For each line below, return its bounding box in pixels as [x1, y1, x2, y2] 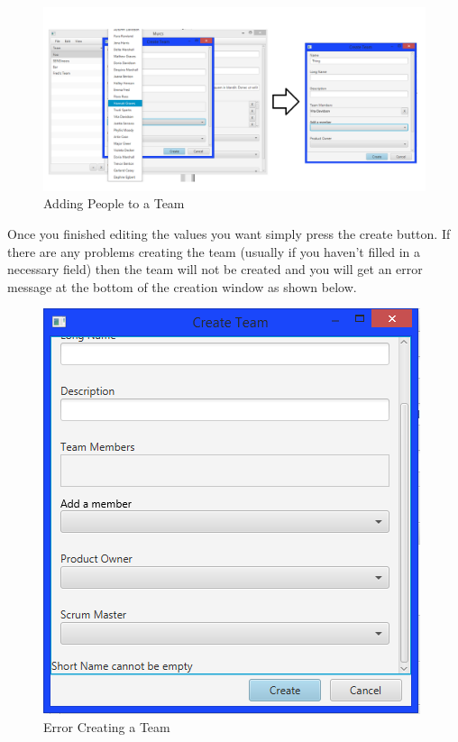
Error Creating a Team [43, 717, 170, 736]
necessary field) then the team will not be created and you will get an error [7, 260, 423, 279]
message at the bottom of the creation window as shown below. [7, 277, 357, 296]
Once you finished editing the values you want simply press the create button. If [7, 224, 451, 243]
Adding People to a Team [43, 194, 185, 213]
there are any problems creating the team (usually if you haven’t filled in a [7, 242, 421, 261]
